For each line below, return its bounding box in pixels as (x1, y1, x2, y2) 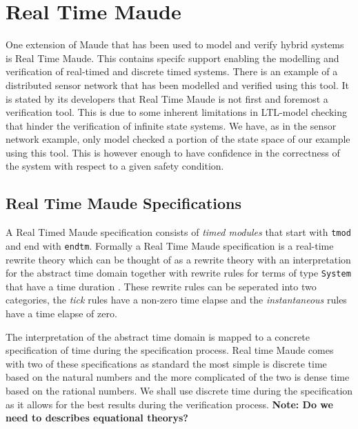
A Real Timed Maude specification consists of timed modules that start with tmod (6, 225, 351, 239)
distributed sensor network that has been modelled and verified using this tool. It (6, 77, 350, 92)
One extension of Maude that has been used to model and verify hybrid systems (6, 37, 344, 52)
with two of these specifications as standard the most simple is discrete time (6, 356, 327, 370)
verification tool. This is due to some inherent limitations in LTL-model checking (6, 105, 348, 119)
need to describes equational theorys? (6, 410, 188, 425)
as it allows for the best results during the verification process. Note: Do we (6, 397, 333, 411)
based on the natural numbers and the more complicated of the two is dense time (6, 370, 350, 384)
